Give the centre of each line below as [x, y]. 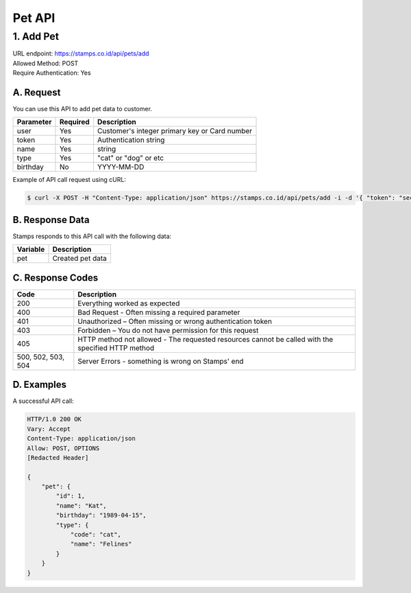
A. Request [37, 92]
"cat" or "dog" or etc [130, 158]
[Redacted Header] [58, 457]
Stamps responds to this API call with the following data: [92, 236]
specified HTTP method [116, 348]
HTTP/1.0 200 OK [54, 419]
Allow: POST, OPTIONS [63, 448]
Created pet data [80, 259]
